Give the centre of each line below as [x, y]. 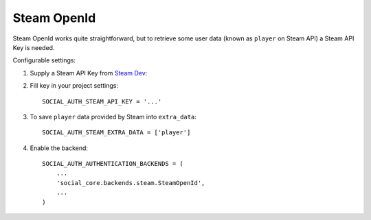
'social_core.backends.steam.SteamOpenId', [131, 183]
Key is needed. [34, 47]
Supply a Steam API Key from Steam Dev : [89, 73]
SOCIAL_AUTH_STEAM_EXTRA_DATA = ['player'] [116, 133]
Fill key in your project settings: [74, 86]
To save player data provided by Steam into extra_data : [113, 117]
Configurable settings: [44, 60]
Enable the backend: [59, 148]
